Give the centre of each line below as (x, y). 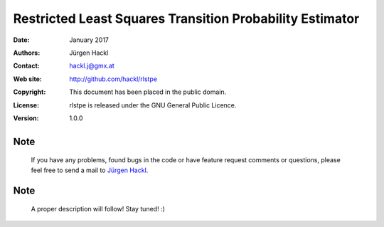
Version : (26, 118)
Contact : (27, 66)
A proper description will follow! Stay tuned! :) (98, 209)
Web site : (27, 79)
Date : (21, 40)
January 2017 (89, 40)
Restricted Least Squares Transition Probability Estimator (186, 19)
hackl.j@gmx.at (92, 66)
